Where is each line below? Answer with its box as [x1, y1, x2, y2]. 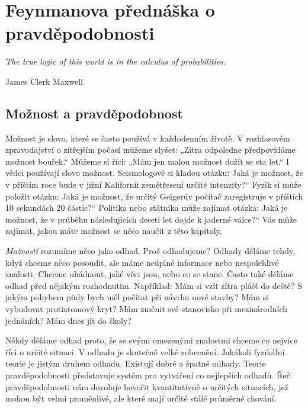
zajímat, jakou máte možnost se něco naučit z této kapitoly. [5, 224, 222, 237]
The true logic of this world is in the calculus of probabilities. [5, 55, 226, 68]
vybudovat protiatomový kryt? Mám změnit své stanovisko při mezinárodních [5, 303, 288, 315]
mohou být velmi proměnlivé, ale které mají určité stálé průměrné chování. [5, 392, 277, 404]
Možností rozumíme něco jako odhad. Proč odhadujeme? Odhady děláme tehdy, [5, 245, 296, 257]
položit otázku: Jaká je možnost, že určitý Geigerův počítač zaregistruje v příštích [5, 189, 303, 202]
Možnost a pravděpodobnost [5, 104, 183, 122]
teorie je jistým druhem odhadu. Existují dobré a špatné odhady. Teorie [5, 357, 266, 370]
